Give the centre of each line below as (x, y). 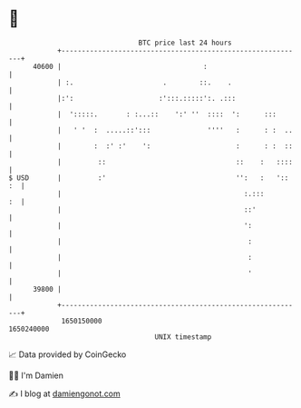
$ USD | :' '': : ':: (149, 178)
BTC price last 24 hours (185, 43)
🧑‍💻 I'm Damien (36, 375)
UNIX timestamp (183, 337)
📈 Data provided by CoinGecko (68, 354)
